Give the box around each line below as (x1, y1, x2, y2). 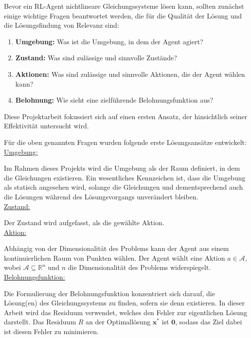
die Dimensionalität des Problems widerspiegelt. (68, 262, 211, 272)
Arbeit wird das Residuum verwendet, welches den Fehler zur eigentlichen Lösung (4, 307, 248, 317)
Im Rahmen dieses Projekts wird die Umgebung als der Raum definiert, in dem (4, 163, 240, 173)
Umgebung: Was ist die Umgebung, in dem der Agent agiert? (15, 36, 203, 46)
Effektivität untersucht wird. (4, 121, 89, 131)
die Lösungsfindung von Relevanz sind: (4, 20, 119, 30)
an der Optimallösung (86, 317, 151, 327)
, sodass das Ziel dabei (175, 317, 242, 327)
